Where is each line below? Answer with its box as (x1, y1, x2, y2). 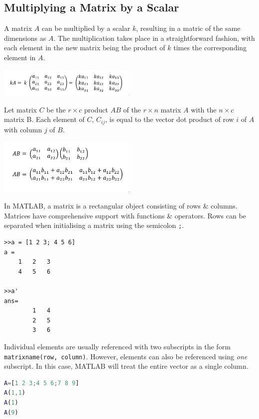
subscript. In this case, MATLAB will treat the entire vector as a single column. (4, 361, 249, 371)
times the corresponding (173, 42, 247, 53)
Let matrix (4, 104, 37, 114)
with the (191, 104, 217, 114)
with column (4, 124, 42, 134)
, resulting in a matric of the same (136, 23, 241, 33)
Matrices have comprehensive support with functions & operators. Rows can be (4, 210, 246, 220)
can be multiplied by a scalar (41, 23, 130, 33)
